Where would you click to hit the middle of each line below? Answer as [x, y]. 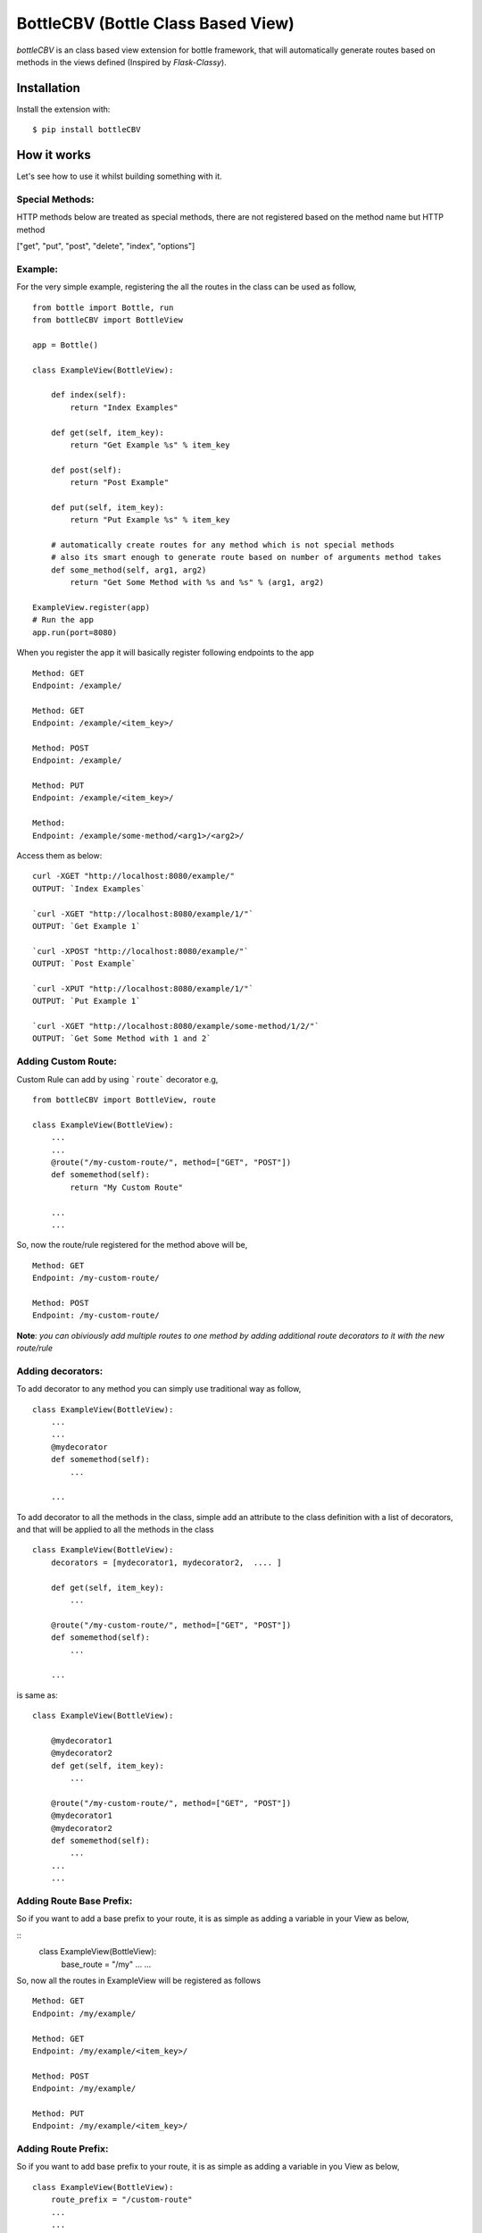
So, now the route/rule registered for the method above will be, [132, 1245]
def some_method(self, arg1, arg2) [129, 570]
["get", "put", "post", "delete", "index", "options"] [106, 247]
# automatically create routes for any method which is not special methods [223, 545]
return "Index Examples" [124, 407]
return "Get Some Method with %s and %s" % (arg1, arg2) [197, 582]
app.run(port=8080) [75, 632]
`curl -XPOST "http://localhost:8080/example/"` [141, 951]
